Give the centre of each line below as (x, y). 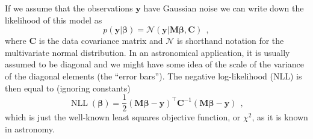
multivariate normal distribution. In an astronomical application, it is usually (147, 52)
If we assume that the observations (69, 8)
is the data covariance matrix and (101, 41)
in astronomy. (30, 128)
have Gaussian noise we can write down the (224, 8)
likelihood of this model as (54, 20)
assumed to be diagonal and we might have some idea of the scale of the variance (154, 64)
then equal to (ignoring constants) (68, 88)
